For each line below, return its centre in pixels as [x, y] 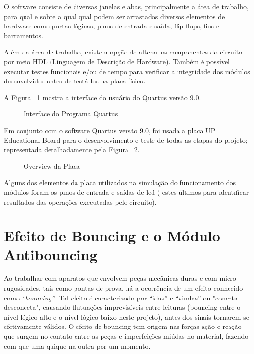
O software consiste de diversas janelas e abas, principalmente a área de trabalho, [126, 6]
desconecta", [22, 307]
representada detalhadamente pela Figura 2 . [72, 150]
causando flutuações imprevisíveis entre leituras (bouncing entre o [142, 307]
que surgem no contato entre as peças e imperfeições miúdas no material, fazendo [126, 336]
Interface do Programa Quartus [71, 114]
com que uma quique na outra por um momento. [77, 345]
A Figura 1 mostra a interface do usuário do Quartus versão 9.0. [102, 97]
